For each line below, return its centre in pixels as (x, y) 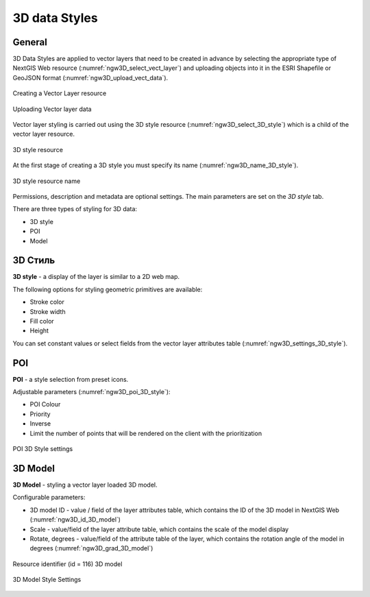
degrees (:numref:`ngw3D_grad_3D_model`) (91, 548)
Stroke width (48, 311)
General (30, 42)
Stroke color (47, 302)
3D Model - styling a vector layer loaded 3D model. (85, 485)
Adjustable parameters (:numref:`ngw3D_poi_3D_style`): (91, 392)
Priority (40, 414)
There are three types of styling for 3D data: (75, 209)
